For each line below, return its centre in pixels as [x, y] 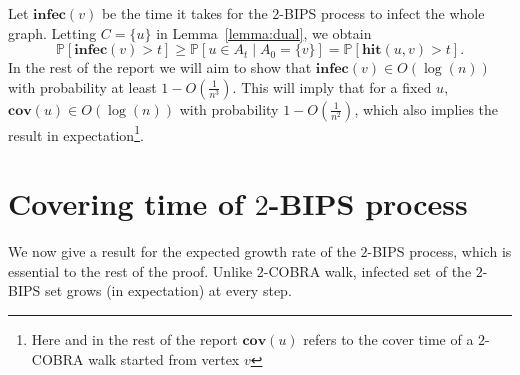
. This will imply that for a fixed [332, 86]
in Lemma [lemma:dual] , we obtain [264, 32]
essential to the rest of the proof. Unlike [130, 270]
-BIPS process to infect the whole [382, 13]
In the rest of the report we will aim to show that [160, 67]
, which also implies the [426, 108]
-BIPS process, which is [439, 251]
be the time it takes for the [184, 13]
